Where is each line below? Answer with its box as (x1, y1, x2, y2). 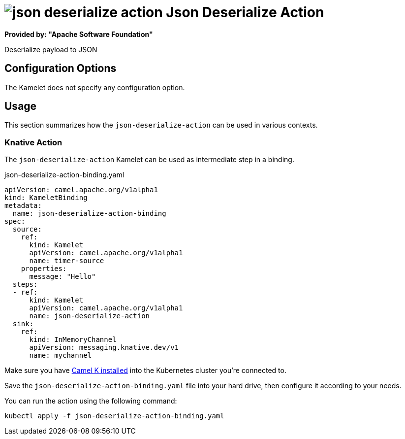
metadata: (4, 202, 42, 210)
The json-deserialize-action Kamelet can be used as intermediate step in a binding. (4, 155, 294, 164)
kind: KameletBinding (4, 194, 88, 202)
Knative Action (4, 137, 62, 147)
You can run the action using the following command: (4, 397, 177, 405)
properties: (21, 265, 67, 273)
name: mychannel (29, 351, 92, 360)
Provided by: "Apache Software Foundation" (4, 30, 153, 38)
